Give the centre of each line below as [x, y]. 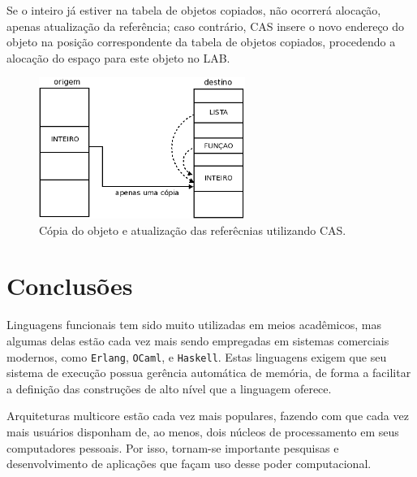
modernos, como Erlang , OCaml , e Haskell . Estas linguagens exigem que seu [197, 356]
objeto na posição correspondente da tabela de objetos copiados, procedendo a [201, 42]
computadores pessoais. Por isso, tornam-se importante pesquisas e [173, 447]
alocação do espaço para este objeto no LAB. [118, 57]
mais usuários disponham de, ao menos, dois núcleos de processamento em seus [203, 432]
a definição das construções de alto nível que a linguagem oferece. [169, 388]
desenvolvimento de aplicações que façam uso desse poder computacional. [189, 464]
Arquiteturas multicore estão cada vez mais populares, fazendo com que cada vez [208, 416]
